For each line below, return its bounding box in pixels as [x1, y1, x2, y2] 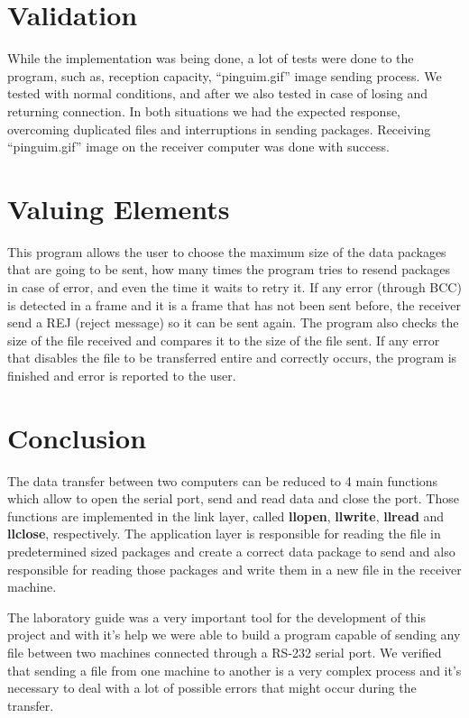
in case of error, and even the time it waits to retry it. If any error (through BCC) [7, 278, 462, 296]
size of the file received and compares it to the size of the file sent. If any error [7, 330, 440, 349]
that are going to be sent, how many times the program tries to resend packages [7, 260, 450, 279]
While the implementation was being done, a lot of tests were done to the [7, 49, 414, 68]
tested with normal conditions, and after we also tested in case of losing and [7, 84, 428, 103]
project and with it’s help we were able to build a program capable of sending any [7, 625, 461, 644]
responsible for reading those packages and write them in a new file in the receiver [7, 559, 462, 578]
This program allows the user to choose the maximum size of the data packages [7, 242, 446, 261]
